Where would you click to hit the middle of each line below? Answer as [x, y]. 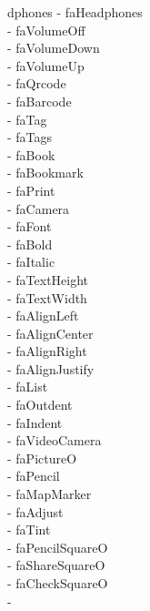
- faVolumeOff [46, 30]
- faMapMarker [50, 494]
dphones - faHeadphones [75, 12]
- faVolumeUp [46, 65]
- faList [28, 387]
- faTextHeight [48, 279]
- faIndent [35, 422]
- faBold [30, 244]
